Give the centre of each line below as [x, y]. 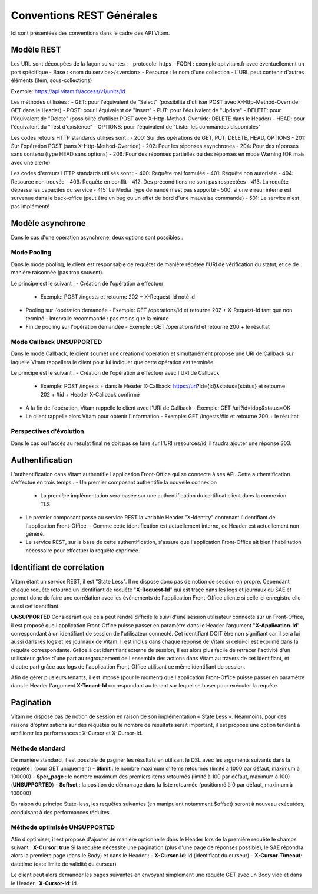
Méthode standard [38, 748]
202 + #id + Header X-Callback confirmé [90, 394]
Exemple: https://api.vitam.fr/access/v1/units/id [68, 91]
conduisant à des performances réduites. [61, 812]
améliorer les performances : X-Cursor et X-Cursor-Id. [77, 733]
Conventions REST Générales [84, 15]
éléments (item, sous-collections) [52, 80]
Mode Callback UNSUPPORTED [57, 342]
